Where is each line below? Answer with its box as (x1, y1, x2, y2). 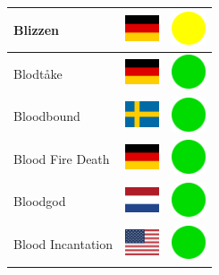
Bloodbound (13, 107, 80, 125)
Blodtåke (13, 64, 63, 82)
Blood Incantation (13, 235, 114, 254)
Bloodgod (13, 192, 66, 211)
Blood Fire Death (13, 149, 110, 168)
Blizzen (13, 20, 60, 39)
